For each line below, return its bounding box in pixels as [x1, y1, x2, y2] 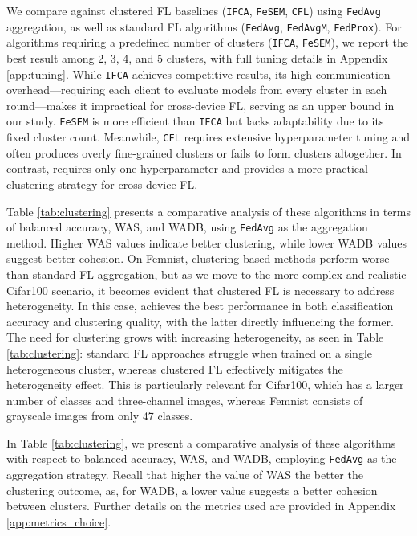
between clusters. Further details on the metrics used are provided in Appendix [6, 497, 396, 514]
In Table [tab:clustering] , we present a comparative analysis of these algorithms [6, 434, 396, 451]
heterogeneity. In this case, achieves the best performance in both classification [6, 297, 394, 314]
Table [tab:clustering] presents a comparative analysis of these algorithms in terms [6, 203, 411, 219]
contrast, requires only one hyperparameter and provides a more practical [6, 160, 368, 177]
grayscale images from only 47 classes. [6, 407, 193, 424]
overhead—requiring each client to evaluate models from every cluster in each [6, 81, 387, 98]
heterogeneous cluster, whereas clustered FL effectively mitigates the [6, 360, 343, 377]
